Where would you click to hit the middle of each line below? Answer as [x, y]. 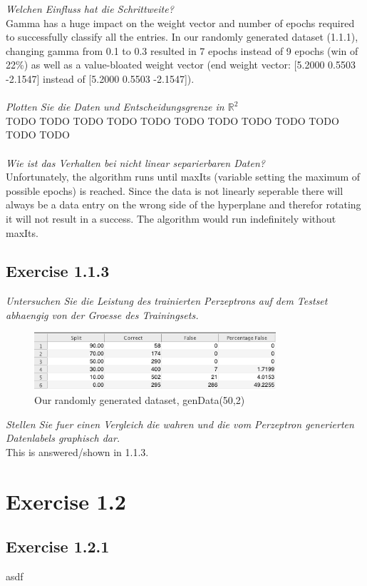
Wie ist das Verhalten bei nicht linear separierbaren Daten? [135, 162]
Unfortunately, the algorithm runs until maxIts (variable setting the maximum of [183, 177]
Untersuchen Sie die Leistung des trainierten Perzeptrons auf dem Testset [167, 301]
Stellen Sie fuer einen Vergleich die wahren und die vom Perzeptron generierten [180, 424]
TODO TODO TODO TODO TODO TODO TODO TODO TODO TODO [172, 120]
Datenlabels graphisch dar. [63, 438]
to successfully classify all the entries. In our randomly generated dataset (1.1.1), [182, 37]
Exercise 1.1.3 [58, 271]
